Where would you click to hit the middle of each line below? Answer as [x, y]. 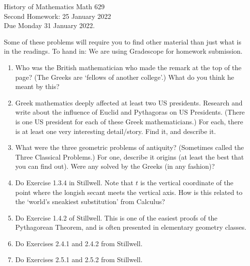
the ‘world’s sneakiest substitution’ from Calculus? [90, 201]
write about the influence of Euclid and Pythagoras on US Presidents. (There [130, 112]
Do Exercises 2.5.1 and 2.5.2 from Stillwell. [79, 259]
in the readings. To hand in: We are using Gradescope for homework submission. [123, 51]
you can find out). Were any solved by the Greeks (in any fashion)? [115, 166]
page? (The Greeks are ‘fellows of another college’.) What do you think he [125, 77]
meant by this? [37, 86]
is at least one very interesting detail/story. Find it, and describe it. [116, 131]
